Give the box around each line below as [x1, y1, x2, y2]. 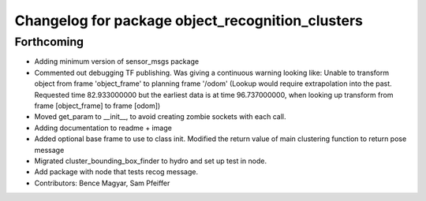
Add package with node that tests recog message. [34, 167, 199, 177]
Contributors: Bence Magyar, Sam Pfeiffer [34, 178, 170, 188]
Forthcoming [14, 35, 84, 49]
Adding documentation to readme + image [34, 123, 173, 132]
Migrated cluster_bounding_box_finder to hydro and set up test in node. [34, 156, 267, 166]
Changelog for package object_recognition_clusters [14, 12, 363, 29]
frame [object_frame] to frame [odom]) [34, 101, 161, 110]
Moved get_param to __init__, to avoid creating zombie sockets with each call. [34, 112, 286, 121]
